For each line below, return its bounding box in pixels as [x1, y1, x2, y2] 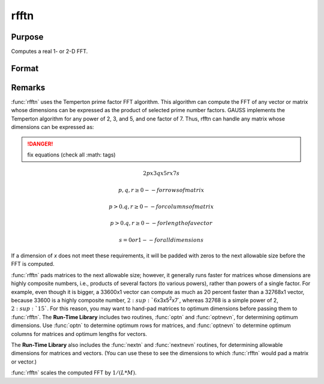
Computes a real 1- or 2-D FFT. [11, 48, 88, 55]
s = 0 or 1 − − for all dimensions [119, 236, 204, 243]
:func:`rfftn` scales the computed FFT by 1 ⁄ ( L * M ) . [11, 369, 137, 376]
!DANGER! [27, 140, 53, 147]
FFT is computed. [11, 260, 55, 268]
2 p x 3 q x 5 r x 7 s [143, 170, 180, 177]
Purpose [11, 32, 44, 42]
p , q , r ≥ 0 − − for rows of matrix [118, 187, 205, 193]
